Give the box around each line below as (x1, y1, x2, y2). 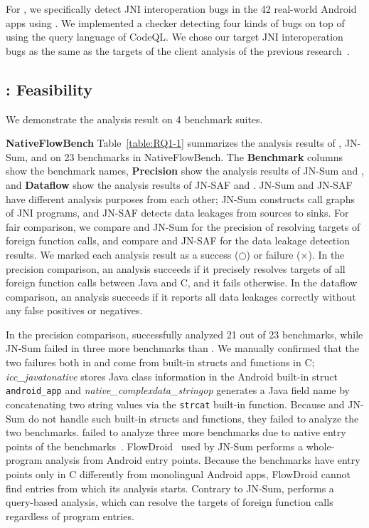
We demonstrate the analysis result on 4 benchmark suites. (6, 111, 263, 126)
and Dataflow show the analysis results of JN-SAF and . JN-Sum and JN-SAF (6, 177, 353, 192)
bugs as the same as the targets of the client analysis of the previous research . (6, 43, 350, 58)
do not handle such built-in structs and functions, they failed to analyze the (28, 410, 359, 425)
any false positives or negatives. (6, 303, 143, 318)
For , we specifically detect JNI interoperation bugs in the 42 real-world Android (6, 1, 357, 16)
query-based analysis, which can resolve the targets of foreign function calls (6, 495, 333, 509)
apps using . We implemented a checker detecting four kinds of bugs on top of (6, 15, 345, 30)
